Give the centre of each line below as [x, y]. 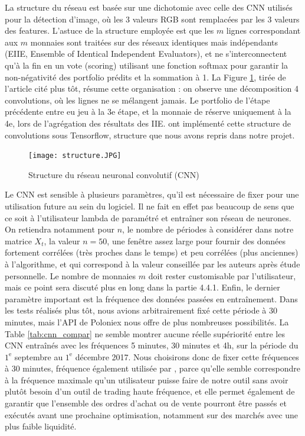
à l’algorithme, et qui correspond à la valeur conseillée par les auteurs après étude [152, 264]
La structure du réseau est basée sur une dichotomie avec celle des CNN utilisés [149, 7]
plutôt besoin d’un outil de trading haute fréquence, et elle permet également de [150, 391]
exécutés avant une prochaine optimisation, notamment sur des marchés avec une [152, 414]
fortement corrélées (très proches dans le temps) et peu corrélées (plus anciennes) [152, 252]
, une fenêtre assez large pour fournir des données [196, 240]
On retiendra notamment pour [60, 229]
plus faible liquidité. [41, 426]
